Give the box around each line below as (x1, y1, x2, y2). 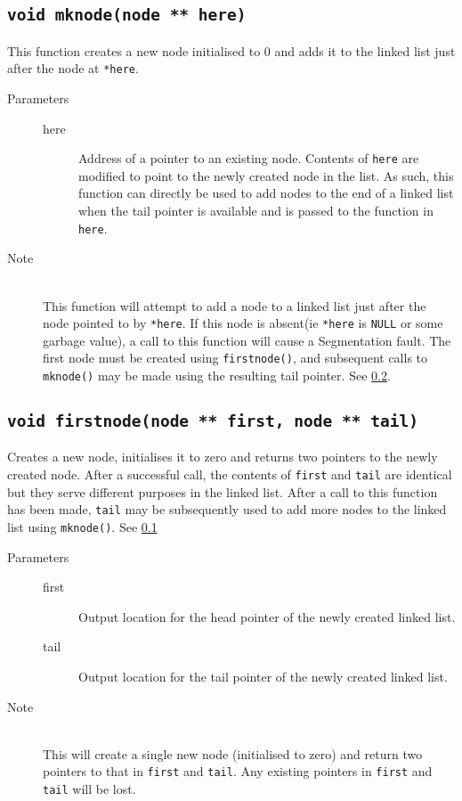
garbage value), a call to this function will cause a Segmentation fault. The (43, 331, 451, 349)
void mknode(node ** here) (7, 5, 247, 25)
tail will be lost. (43, 780, 136, 797)
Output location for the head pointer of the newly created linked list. (78, 607, 456, 625)
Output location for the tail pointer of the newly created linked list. (78, 666, 448, 685)
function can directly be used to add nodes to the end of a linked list (78, 184, 454, 202)
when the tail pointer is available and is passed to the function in (78, 201, 434, 220)
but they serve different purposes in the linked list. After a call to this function (7, 482, 438, 501)
